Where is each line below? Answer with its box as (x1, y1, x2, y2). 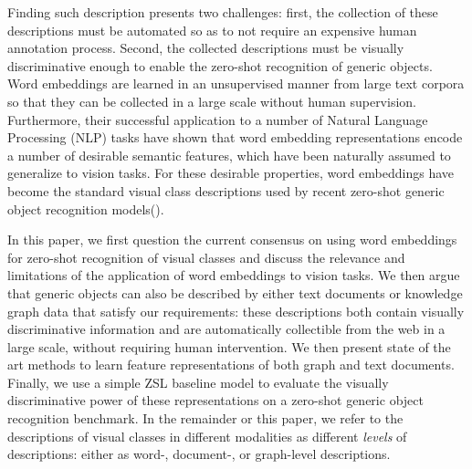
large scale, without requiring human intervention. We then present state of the (7, 337, 451, 356)
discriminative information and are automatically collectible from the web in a (7, 319, 446, 339)
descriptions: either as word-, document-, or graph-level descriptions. (7, 444, 391, 464)
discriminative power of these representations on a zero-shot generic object (7, 391, 424, 410)
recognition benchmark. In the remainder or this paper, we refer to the (7, 409, 404, 428)
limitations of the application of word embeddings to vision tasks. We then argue (7, 266, 460, 285)
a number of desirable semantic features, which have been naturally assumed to (7, 145, 451, 164)
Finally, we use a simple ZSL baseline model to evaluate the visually (7, 372, 389, 391)
